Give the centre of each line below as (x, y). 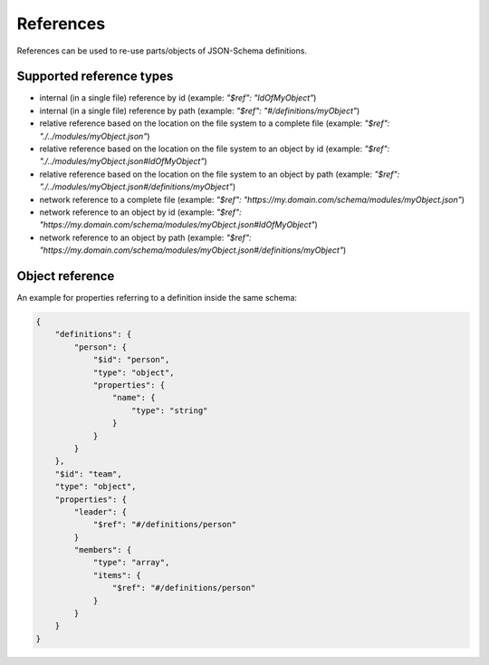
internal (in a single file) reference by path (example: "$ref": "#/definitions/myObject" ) (200, 111)
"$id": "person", (131, 360)
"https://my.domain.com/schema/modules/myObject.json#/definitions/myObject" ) (193, 250)
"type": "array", (131, 563)
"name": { (134, 398)
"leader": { (100, 511)
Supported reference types (95, 77)
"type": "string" (170, 410)
